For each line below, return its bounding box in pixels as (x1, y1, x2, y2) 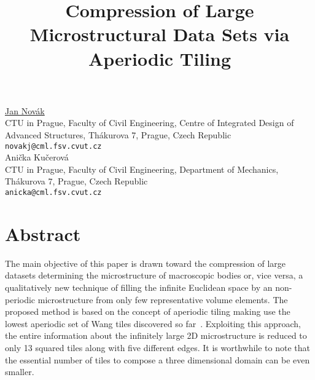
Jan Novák (5, 104, 45, 117)
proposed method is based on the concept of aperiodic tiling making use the (5, 305, 290, 318)
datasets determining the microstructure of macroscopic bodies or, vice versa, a (5, 269, 303, 282)
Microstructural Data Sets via (29, 22, 290, 47)
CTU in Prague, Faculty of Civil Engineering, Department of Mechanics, (5, 162, 279, 175)
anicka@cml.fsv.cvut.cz (5, 188, 102, 197)
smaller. (5, 365, 34, 378)
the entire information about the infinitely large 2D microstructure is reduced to (5, 329, 307, 342)
